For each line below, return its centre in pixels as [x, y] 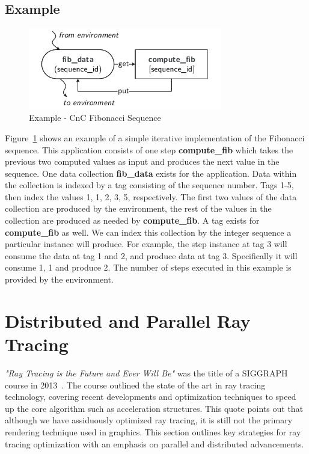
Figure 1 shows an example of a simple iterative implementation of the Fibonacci [155, 137]
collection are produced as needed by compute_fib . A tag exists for [132, 220]
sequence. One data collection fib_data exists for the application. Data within [151, 173]
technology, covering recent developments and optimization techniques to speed [151, 397]
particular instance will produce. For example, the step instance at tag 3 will [146, 244]
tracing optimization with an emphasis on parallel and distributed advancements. [154, 443]
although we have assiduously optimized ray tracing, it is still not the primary [149, 420]
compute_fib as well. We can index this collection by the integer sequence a [148, 232]
